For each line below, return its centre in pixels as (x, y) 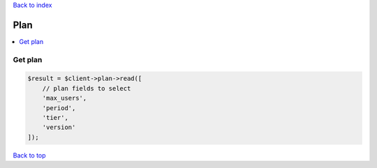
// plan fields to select (87, 88)
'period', (59, 108)
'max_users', (65, 98)
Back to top (29, 155)
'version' (59, 128)
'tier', (56, 118)
